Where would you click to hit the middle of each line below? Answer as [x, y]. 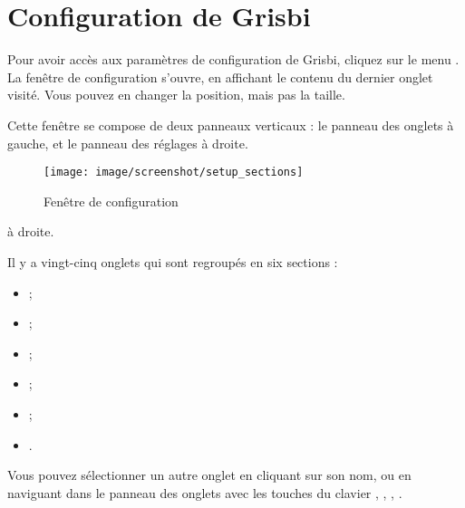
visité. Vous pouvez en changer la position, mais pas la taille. [176, 95]
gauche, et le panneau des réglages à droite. [128, 143]
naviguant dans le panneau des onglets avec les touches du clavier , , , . [205, 492]
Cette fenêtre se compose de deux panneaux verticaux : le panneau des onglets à [231, 125]
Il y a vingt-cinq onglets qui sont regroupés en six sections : [173, 261]
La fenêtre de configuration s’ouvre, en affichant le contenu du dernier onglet [220, 77]
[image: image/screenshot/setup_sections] [174, 173]
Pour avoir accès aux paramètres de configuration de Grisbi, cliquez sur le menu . [233, 59]
